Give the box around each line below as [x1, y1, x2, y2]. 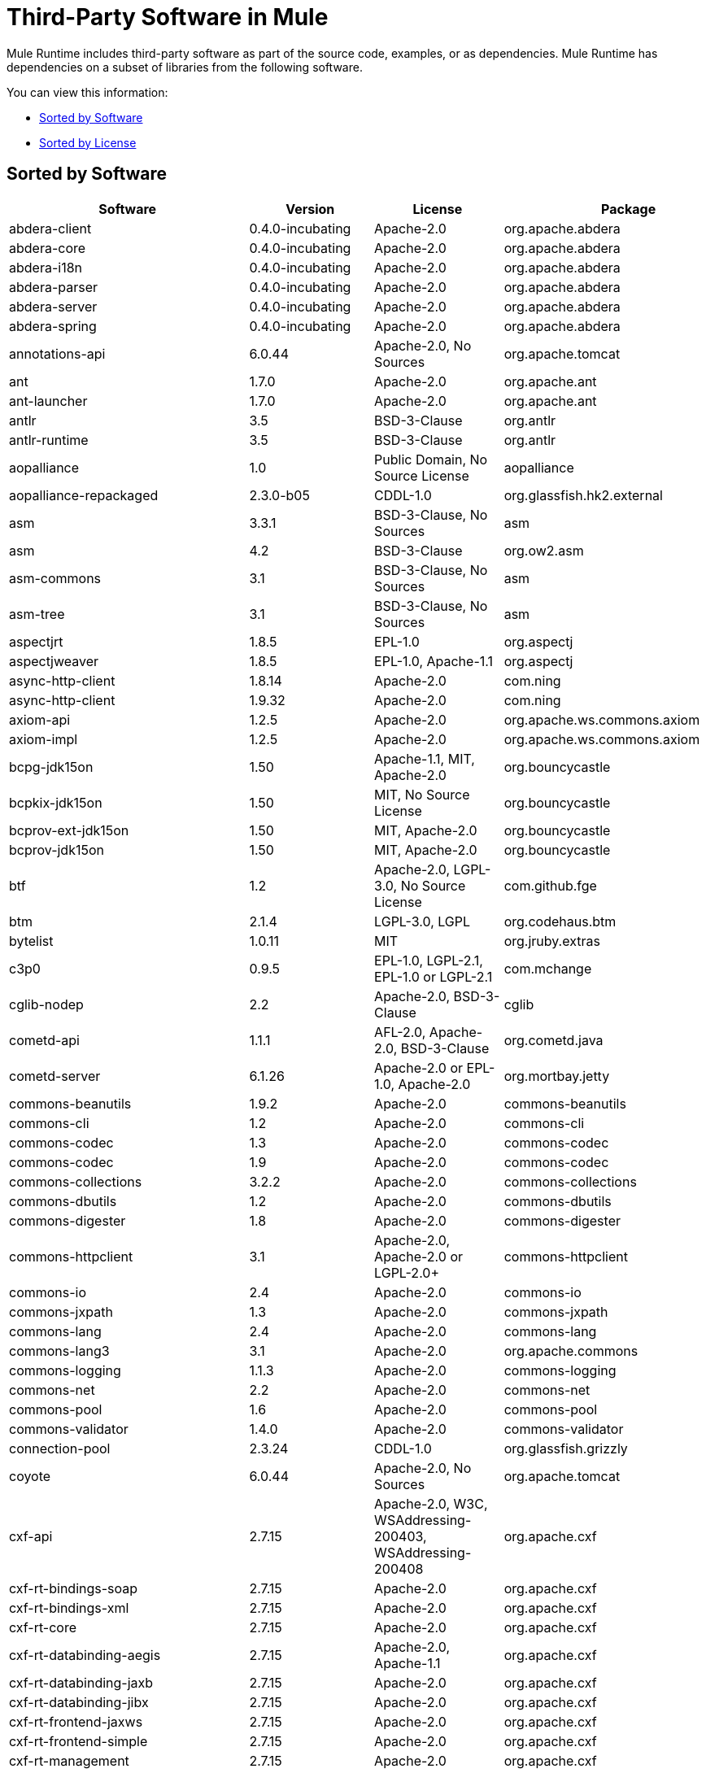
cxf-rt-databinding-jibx [9, 1693, 149, 1710]
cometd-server [9, 1067, 101, 1084]
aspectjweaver [9, 652, 99, 669]
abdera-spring [9, 317, 97, 334]
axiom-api [9, 711, 71, 728]
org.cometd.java [503, 1031, 604, 1048]
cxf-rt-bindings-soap [9, 1579, 138, 1597]
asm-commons [9, 569, 102, 586]
